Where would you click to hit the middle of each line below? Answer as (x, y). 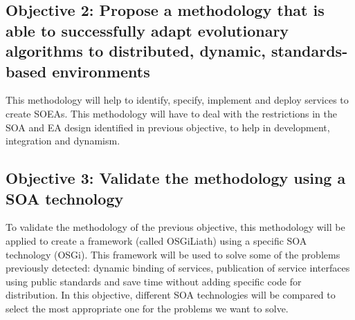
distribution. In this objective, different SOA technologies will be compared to (171, 295)
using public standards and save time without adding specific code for (154, 281)
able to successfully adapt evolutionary (147, 30)
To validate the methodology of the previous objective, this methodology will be (175, 227)
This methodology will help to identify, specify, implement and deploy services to (177, 100)
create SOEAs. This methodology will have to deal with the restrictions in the (171, 113)
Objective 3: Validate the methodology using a (176, 178)
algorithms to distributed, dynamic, (136, 51)
